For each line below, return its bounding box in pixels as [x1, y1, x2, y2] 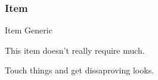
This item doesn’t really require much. [5, 44, 145, 56]
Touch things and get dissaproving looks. [5, 64, 154, 76]
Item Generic [5, 24, 52, 36]
